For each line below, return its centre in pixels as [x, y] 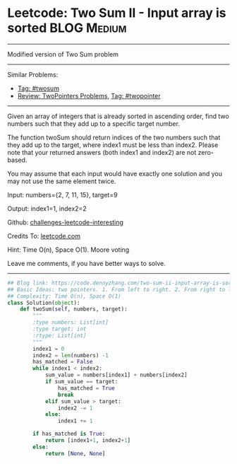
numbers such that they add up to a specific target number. [93, 123]
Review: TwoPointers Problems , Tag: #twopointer [89, 95]
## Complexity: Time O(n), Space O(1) [64, 296]
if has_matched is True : [69, 434]
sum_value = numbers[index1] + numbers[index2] [116, 375]
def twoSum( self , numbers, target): [74, 309]
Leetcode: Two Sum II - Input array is [117, 13]
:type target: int [60, 329]
